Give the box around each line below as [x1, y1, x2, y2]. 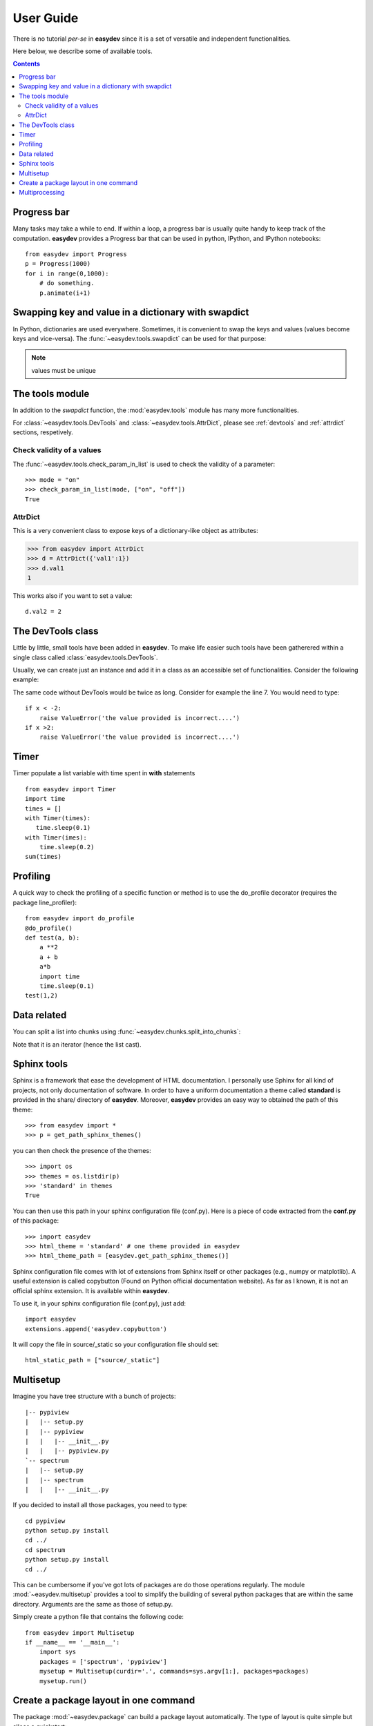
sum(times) [25, 853, 62, 861]
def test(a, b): [25, 933, 80, 942]
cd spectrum [25, 1546, 66, 1553]
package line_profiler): [12, 898, 77, 906]
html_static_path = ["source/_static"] [25, 1357, 160, 1364]
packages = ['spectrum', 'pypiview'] [39, 1658, 167, 1665]
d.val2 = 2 [25, 608, 62, 616]
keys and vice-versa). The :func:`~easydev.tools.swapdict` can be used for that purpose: [12, 334, 267, 342]
